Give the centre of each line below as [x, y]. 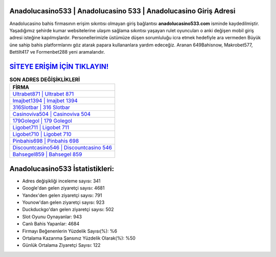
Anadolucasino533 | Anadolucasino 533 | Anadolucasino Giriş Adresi [122, 11]
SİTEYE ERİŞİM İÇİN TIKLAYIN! [59, 66]
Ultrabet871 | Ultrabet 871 [43, 94]
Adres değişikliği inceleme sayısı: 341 [61, 181]
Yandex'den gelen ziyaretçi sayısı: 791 [62, 195]
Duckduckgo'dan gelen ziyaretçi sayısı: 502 [68, 209]
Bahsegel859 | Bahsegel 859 [47, 154]
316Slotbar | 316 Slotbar [41, 107]
